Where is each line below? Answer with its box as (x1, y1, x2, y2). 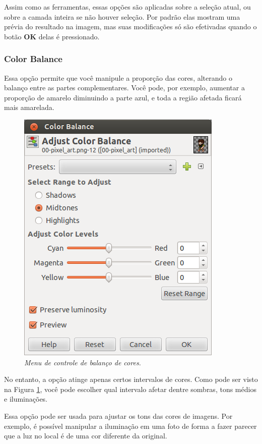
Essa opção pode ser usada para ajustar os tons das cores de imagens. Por (4, 410, 233, 421)
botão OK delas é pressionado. (4, 31, 100, 41)
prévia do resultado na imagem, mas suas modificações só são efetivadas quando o (4, 21, 257, 32)
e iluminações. (4, 394, 48, 404)
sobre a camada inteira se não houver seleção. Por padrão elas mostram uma (4, 11, 240, 22)
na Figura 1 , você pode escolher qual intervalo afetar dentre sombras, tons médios (4, 383, 256, 394)
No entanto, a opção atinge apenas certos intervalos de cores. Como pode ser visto (4, 374, 258, 384)
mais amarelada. (4, 102, 54, 113)
